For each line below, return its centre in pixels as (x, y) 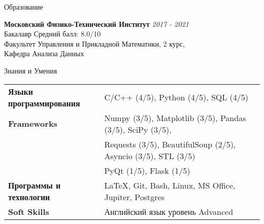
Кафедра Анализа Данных (44, 53)
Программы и (35, 185)
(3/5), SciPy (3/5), (138, 129)
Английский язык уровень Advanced (169, 211)
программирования (44, 103)
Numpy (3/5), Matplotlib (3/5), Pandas (175, 118)
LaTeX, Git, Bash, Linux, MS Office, (170, 185)
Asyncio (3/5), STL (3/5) (150, 156)
